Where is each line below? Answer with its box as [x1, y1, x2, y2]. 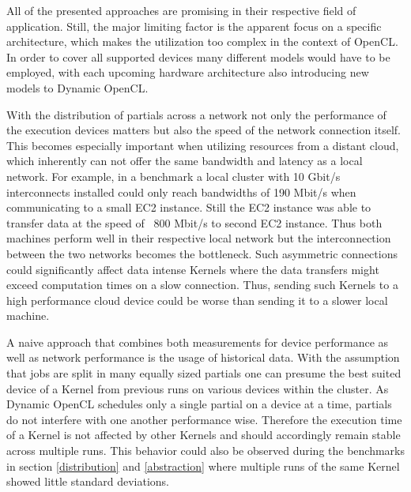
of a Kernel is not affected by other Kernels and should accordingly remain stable [6, 426, 401, 443]
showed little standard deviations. [6, 473, 170, 490]
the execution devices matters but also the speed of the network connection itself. [6, 122, 401, 138]
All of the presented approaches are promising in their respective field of [6, 2, 356, 18]
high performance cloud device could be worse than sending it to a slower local [6, 291, 388, 308]
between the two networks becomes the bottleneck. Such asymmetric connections [6, 245, 398, 261]
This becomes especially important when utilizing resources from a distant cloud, [6, 137, 399, 153]
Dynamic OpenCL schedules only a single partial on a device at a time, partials [6, 396, 392, 412]
